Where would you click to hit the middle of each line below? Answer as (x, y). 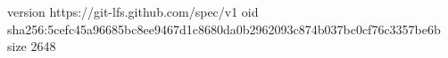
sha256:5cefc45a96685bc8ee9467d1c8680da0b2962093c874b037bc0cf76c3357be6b (224, 29)
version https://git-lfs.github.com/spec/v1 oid (133, 11)
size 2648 (32, 46)
